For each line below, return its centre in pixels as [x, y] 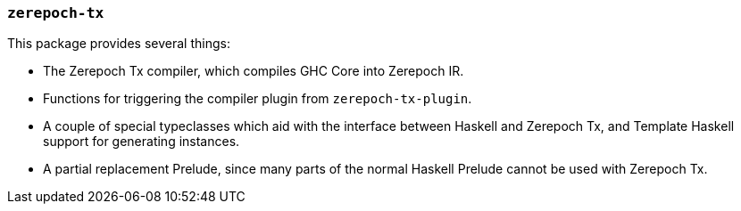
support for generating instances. [142, 142]
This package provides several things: [119, 44]
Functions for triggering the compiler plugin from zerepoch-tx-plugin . [258, 99]
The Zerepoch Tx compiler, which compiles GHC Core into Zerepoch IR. [254, 71]
